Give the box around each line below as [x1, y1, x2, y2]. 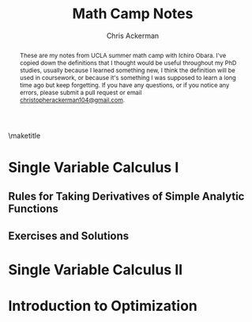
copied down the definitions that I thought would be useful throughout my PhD [19, 59, 237, 67]
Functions [8, 203, 59, 216]
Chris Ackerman [106, 31, 160, 40]
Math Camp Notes [72, 5, 194, 23]
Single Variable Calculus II [8, 260, 183, 278]
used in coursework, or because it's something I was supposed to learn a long [19, 73, 237, 81]
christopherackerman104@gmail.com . [19, 96, 125, 104]
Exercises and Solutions [8, 229, 130, 242]
